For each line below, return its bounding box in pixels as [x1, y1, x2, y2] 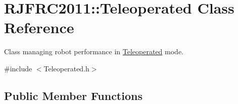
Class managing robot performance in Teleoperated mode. [4, 46, 183, 57]
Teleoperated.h [43, 63, 89, 73]
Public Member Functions [4, 87, 142, 103]
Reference [4, 17, 74, 38]
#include [4, 63, 32, 73]
